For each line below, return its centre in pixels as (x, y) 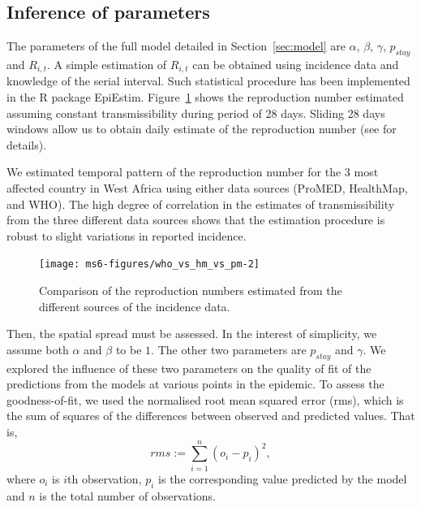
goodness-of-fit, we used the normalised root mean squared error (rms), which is (205, 399)
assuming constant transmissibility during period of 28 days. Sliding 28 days (196, 113)
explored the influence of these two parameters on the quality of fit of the (189, 368)
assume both (38, 349)
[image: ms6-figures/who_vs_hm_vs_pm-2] (150, 264)
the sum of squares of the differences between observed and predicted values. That (211, 416)
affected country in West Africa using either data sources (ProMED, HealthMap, (207, 188)
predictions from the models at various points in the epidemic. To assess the (195, 384)
